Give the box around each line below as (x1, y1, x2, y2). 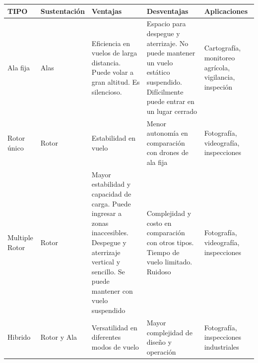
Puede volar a (91, 67, 134, 77)
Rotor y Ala (40, 332, 77, 342)
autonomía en (146, 128, 188, 138)
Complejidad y (146, 208, 192, 218)
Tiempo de (146, 247, 180, 257)
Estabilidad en (91, 132, 136, 143)
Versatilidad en (91, 322, 137, 332)
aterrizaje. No (146, 38, 189, 48)
